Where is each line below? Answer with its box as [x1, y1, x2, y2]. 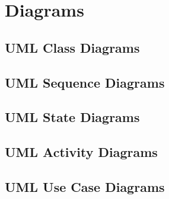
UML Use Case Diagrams [5, 177, 165, 195]
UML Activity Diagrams [5, 143, 158, 161]
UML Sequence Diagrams [5, 73, 165, 91]
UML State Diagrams [5, 108, 140, 126]
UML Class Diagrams [5, 38, 140, 56]
